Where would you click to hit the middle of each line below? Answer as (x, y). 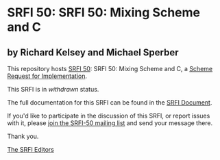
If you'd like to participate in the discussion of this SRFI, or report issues (109, 116)
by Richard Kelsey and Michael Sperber (93, 52)
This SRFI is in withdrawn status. (53, 89)
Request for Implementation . (47, 76)
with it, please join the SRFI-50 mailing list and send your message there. (110, 123)
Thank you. (23, 136)
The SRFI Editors (31, 149)
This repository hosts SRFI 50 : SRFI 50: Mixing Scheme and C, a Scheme (110, 69)
